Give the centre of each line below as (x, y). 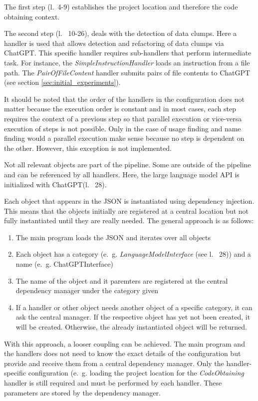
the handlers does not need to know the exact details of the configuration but (123, 353)
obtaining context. (32, 16)
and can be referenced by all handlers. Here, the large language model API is (122, 174)
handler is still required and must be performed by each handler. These (113, 383)
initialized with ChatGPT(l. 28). (55, 184)
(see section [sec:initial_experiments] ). (62, 82)
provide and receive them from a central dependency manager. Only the (114, 363)
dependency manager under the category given (87, 290)
